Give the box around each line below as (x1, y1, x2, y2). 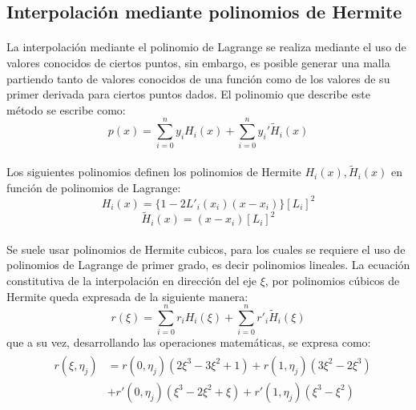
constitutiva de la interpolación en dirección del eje (6, 271, 257, 288)
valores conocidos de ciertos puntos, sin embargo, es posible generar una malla (6, 54, 390, 70)
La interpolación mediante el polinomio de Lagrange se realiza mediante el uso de (6, 38, 406, 55)
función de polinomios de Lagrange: (6, 179, 181, 195)
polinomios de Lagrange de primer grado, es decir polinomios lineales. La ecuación (6, 256, 410, 273)
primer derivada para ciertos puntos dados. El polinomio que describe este (6, 86, 370, 102)
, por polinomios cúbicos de (265, 271, 400, 288)
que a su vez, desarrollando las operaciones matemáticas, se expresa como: (6, 334, 371, 351)
